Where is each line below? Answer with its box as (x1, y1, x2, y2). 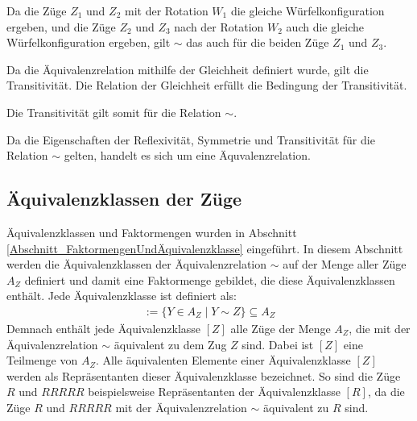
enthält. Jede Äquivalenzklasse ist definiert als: (6, 287, 237, 304)
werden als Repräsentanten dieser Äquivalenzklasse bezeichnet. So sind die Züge (6, 367, 401, 384)
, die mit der (349, 319, 411, 336)
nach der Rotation (174, 18, 264, 35)
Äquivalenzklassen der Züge (6, 186, 242, 211)
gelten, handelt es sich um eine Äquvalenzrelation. (64, 147, 311, 164)
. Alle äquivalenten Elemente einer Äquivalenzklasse (95, 352, 351, 369)
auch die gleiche (286, 18, 365, 35)
